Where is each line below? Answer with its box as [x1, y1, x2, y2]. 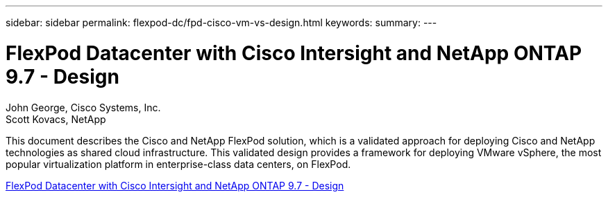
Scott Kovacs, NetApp [6, 113, 106, 125]
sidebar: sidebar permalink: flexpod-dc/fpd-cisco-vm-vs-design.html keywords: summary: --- [6, 17, 437, 28]
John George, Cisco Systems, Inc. [6, 101, 161, 113]
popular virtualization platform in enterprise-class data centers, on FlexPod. [6, 158, 351, 170]
